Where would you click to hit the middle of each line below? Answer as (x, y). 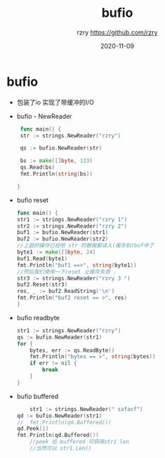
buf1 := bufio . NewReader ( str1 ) (62, 233)
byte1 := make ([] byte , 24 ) (56, 252)
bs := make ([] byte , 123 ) (56, 161)
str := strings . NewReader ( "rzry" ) (71, 136)
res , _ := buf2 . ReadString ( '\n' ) (66, 292)
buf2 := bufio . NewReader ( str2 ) (62, 239)
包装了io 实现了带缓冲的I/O (55, 102)
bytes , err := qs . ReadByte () (72, 350)
